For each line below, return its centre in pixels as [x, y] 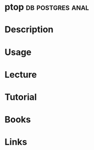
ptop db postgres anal [47, 7]
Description [29, 30]
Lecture [21, 75]
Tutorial [21, 97]
